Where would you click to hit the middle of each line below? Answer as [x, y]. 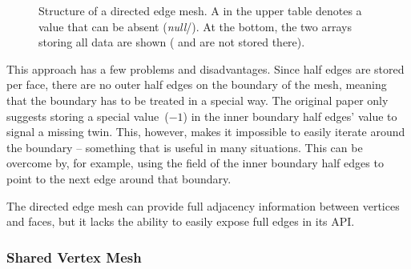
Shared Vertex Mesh [74, 257]
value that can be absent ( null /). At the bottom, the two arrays [195, 26]
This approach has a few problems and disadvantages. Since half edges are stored [205, 68]
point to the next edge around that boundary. [119, 178]
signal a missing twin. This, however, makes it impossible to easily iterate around [206, 132]
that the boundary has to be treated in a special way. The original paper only [197, 100]
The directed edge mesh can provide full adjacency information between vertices [203, 205]
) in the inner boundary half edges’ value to [290, 116]
